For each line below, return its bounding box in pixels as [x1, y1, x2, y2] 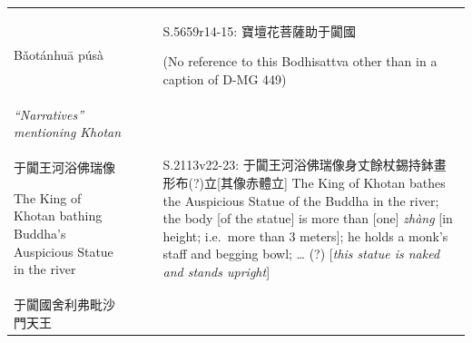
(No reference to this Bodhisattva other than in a [162, 52, 438, 71]
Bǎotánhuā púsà [14, 45, 104, 64]
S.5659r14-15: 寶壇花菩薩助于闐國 [162, 21, 356, 40]
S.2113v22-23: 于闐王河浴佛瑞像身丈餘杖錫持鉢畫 [162, 155, 447, 174]
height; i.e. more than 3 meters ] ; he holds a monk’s [162, 226, 448, 245]
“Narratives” [14, 104, 84, 123]
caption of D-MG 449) [162, 69, 287, 88]
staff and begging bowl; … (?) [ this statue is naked [162, 244, 440, 263]
